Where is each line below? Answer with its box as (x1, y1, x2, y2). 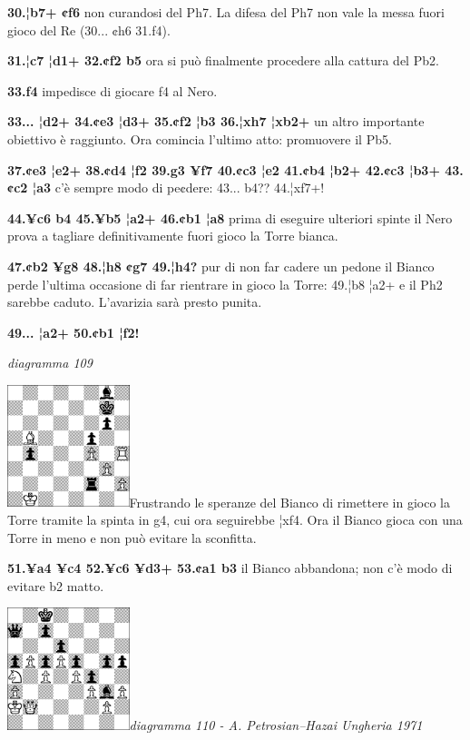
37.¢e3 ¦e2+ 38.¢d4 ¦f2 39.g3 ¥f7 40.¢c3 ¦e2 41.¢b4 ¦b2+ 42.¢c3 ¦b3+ (7, 160, 440, 179)
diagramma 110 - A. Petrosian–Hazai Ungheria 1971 (129, 715, 423, 734)
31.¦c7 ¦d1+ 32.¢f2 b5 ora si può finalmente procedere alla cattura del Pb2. (7, 51, 439, 70)
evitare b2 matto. (7, 576, 104, 595)
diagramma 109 (7, 353, 93, 372)
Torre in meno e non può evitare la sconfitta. (7, 528, 257, 547)
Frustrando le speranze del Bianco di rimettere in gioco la (129, 492, 450, 511)
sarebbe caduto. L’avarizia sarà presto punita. (7, 292, 262, 311)
